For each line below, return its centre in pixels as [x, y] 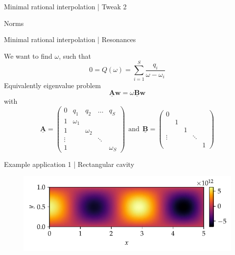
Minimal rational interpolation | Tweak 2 [65, 6]
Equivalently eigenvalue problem [52, 85]
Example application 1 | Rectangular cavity [69, 164]
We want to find [28, 56]
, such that [75, 56]
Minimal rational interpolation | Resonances [70, 39]
